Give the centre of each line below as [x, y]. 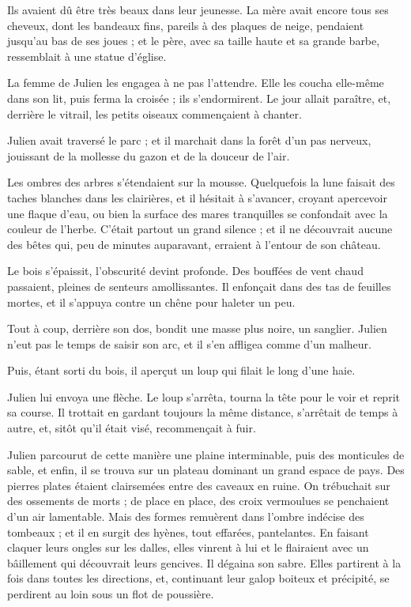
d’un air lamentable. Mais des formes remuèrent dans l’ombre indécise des [186, 517]
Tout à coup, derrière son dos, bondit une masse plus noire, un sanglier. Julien [197, 328]
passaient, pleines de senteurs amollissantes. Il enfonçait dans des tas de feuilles [199, 286]
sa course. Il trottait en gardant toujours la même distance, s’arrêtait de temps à [203, 412]
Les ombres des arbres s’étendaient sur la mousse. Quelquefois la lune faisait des [201, 182]
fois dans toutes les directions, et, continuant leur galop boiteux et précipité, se [198, 578]
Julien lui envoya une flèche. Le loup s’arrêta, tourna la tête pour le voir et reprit [204, 396]
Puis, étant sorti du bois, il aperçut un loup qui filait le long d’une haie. [181, 370]
